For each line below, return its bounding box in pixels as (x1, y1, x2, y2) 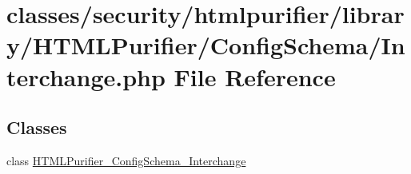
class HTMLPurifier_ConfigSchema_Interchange (6, 152, 246, 168)
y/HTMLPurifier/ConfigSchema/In (6, 29, 405, 61)
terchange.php (6, 60, 166, 93)
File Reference (174, 60, 336, 93)
